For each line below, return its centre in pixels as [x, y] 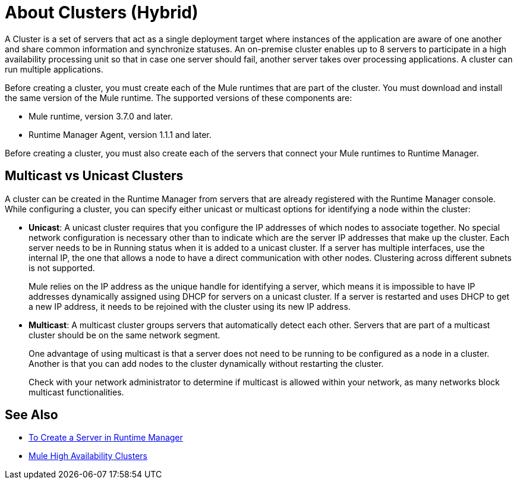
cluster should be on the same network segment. [124, 335]
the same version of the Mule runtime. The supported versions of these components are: [179, 98]
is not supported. [62, 268]
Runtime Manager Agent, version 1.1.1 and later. [120, 134]
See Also [31, 415]
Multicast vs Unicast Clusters [94, 176]
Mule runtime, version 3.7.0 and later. [101, 116]
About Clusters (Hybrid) [102, 12]
